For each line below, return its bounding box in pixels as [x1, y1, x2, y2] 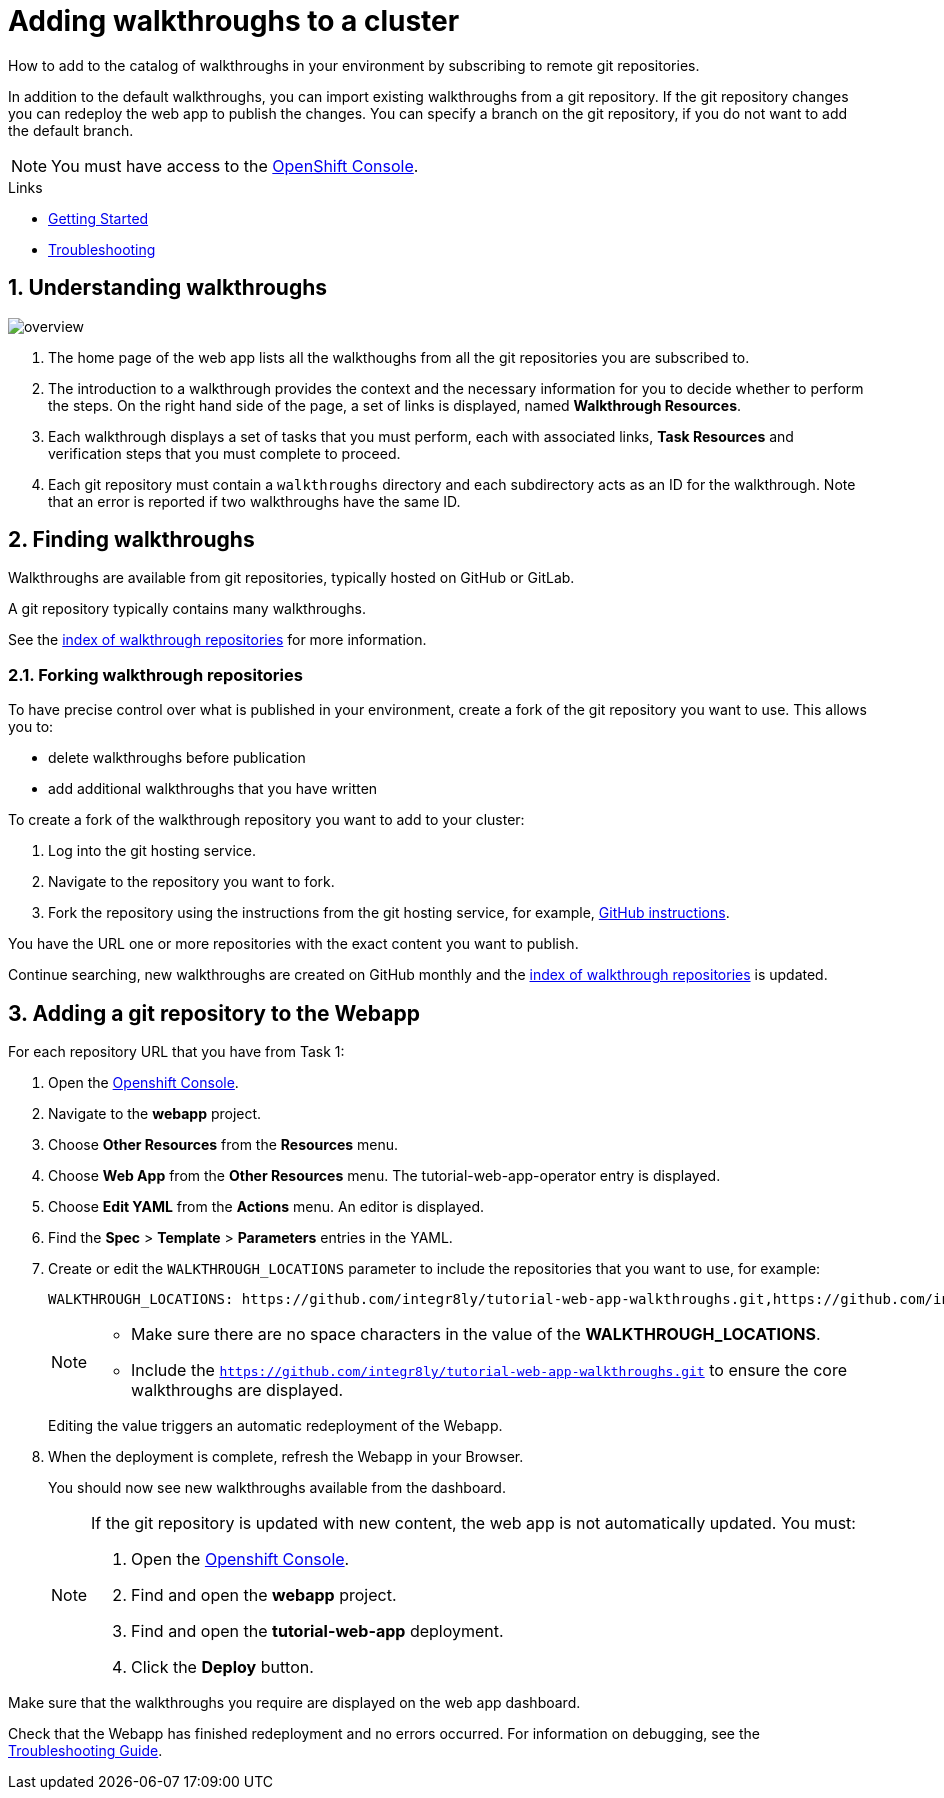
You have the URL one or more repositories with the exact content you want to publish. [8, 935, 579, 953]
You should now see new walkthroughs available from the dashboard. [48, 1479, 506, 1497]
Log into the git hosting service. [48, 842, 257, 860]
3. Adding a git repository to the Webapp [8, 1000, 420, 1026]
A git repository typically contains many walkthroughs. [8, 600, 366, 618]
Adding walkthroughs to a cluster [8, 4, 460, 38]
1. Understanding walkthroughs [8, 275, 327, 301]
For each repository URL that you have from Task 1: [8, 1043, 345, 1061]
